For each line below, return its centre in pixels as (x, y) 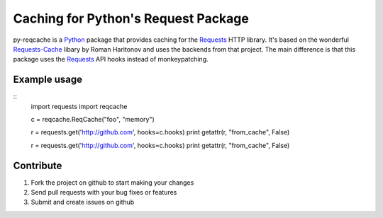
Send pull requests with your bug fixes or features (104, 193)
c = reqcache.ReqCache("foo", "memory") (93, 120)
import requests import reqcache (79, 106)
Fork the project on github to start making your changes (112, 182)
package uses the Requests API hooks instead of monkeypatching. (111, 59)
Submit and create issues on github (83, 202)
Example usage (48, 80)
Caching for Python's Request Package (131, 18)
